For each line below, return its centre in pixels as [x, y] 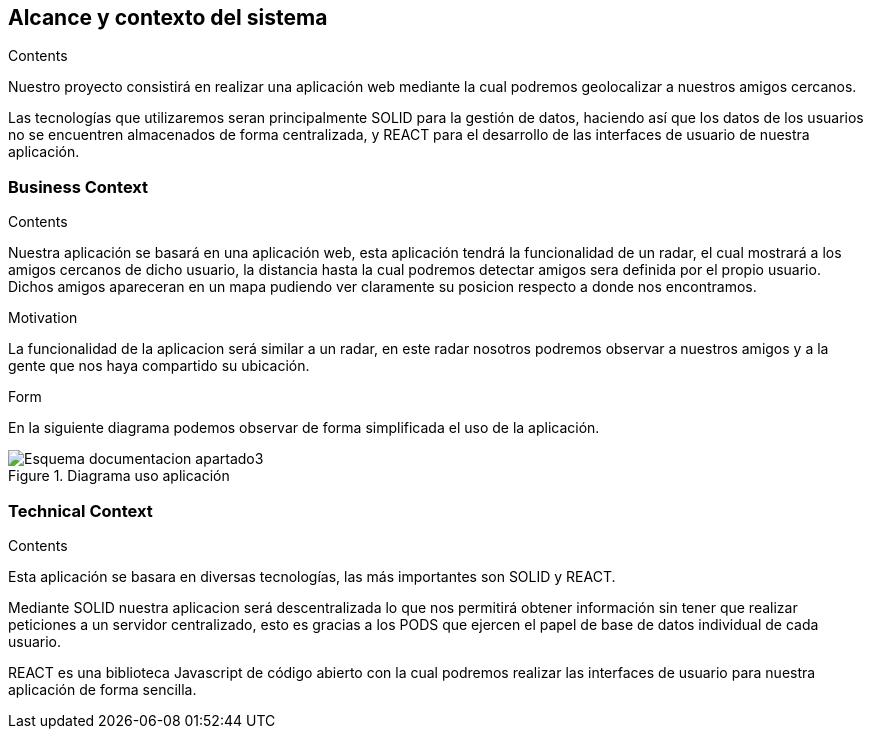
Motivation [43, 318]
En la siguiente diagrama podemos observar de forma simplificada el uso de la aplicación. [304, 428]
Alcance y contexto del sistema [168, 17]
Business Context [78, 186]
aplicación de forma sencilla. [102, 689]
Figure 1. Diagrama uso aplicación [119, 476]
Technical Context [80, 510]
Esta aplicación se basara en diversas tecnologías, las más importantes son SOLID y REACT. [312, 576]
